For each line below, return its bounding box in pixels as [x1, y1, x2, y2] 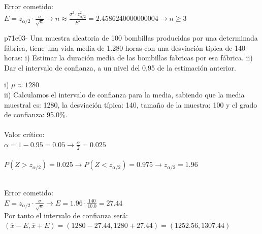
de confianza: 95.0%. [4, 109, 68, 120]
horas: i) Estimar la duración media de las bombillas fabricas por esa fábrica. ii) [4, 52, 253, 63]
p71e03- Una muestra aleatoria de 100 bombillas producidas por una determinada [4, 32, 258, 43]
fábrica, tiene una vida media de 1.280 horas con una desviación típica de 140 [4, 42, 246, 53]
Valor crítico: [4, 129, 45, 140]
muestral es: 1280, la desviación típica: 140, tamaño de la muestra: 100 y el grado [4, 99, 257, 110]
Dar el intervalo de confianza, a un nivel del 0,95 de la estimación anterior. [4, 62, 236, 73]
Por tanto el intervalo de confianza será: [4, 210, 128, 220]
